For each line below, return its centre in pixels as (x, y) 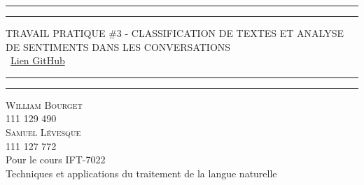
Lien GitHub (38, 60)
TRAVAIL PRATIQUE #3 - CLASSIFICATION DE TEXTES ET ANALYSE (175, 33)
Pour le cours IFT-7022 (56, 160)
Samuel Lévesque (43, 132)
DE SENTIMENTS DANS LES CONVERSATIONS (118, 46)
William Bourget (44, 104)
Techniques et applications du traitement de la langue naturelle (141, 173)
